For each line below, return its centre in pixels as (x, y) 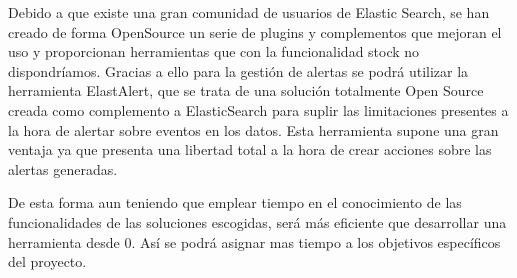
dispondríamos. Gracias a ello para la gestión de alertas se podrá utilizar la (238, 70)
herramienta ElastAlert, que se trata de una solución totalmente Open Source (246, 90)
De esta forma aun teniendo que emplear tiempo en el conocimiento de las (235, 202)
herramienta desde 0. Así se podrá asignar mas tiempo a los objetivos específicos (254, 241)
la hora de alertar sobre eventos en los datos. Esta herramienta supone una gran (253, 129)
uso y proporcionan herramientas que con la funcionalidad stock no (214, 51)
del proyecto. (47, 261)
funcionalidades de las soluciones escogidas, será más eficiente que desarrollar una (257, 221)
